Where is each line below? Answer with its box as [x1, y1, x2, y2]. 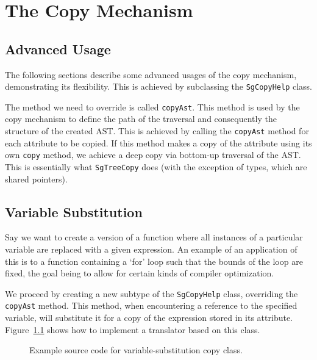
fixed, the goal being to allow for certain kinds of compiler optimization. [5, 267, 274, 279]
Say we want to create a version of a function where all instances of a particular [5, 231, 303, 243]
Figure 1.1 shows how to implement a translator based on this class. [5, 323, 260, 336]
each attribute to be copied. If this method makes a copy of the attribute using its [5, 136, 312, 149]
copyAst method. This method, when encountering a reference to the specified [5, 299, 297, 312]
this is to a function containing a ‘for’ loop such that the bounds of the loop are [5, 254, 303, 267]
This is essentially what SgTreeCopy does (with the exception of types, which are [5, 160, 307, 173]
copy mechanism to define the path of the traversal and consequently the [5, 112, 277, 125]
